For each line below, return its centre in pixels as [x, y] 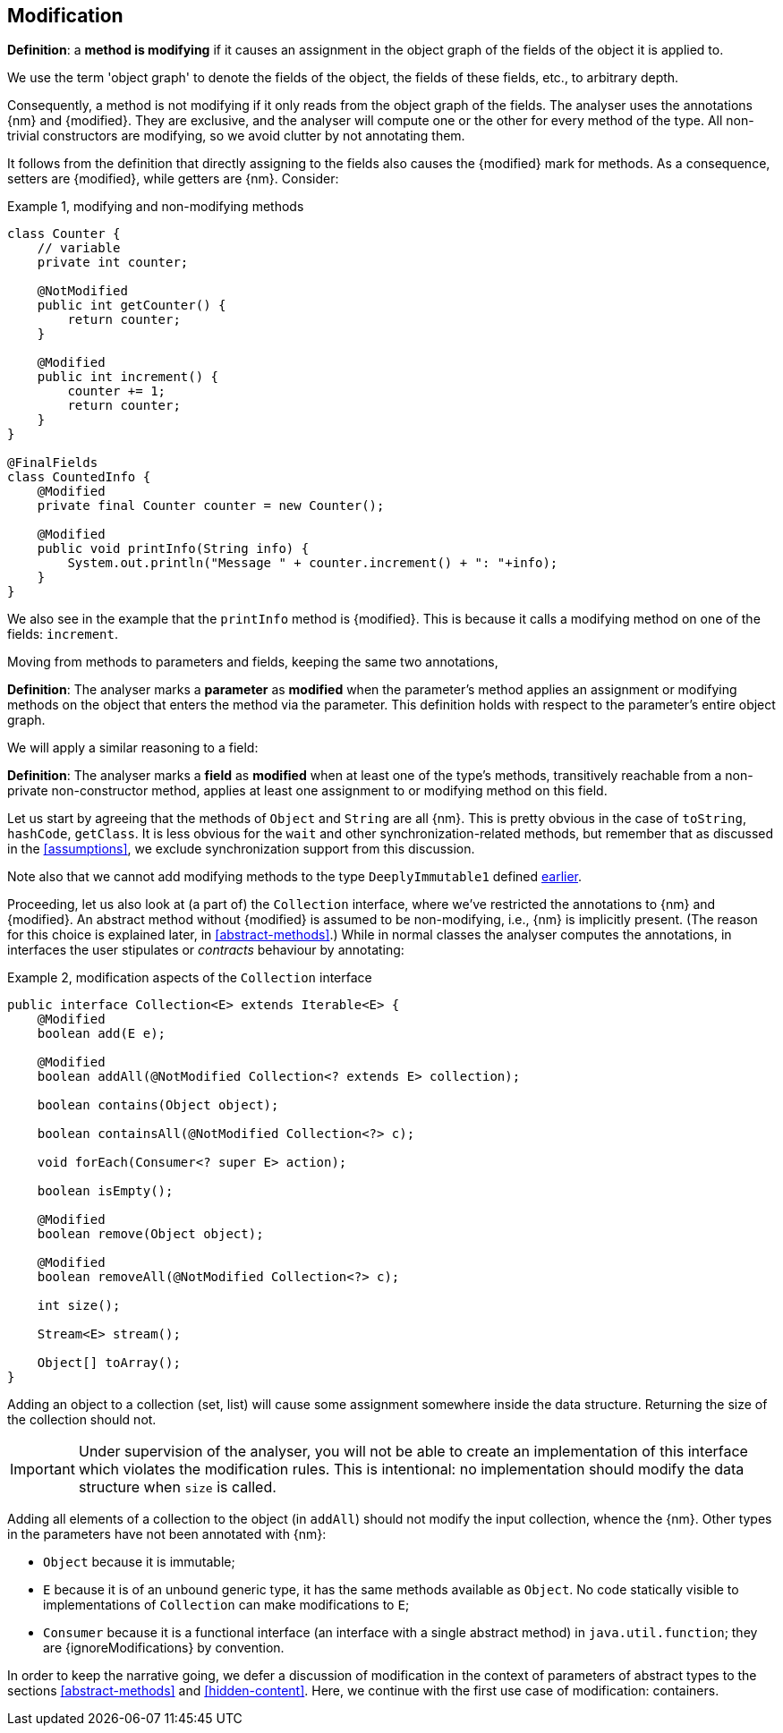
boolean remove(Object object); [150, 1234]
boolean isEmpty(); [105, 1191]
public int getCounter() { [132, 306]
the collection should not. [82, 1420]
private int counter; [113, 263]
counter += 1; [117, 391]
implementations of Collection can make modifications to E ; [226, 1605]
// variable [79, 248]
